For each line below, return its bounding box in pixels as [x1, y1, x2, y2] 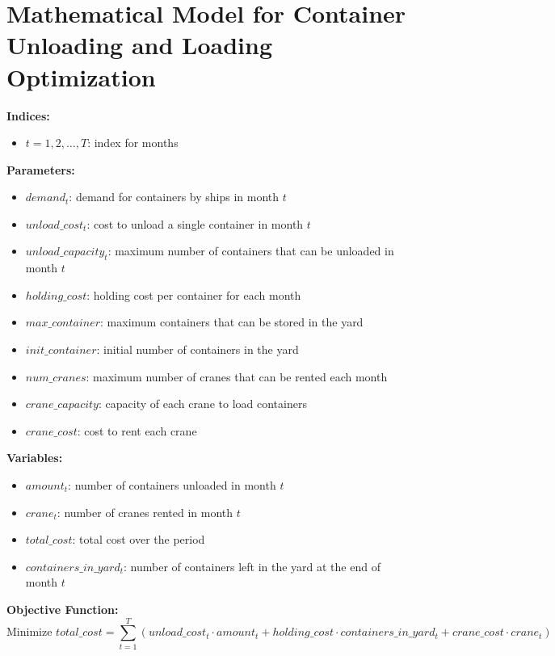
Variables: [6, 449, 63, 466]
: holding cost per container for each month [86, 286, 301, 303]
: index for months [87, 134, 179, 151]
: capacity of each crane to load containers [98, 395, 307, 412]
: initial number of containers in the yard [96, 341, 299, 358]
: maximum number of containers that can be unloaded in [107, 242, 394, 259]
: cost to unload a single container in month [86, 215, 304, 232]
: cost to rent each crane [77, 422, 197, 439]
